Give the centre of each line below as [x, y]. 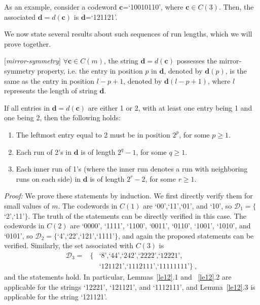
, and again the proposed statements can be [186, 235]
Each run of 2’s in [44, 151]
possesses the [197, 61]
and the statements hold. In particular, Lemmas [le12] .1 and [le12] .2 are [118, 276]
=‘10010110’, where [153, 7]
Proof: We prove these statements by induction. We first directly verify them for [128, 196]
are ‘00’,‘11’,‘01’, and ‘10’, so [188, 205]
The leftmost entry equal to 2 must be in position [93, 134]
